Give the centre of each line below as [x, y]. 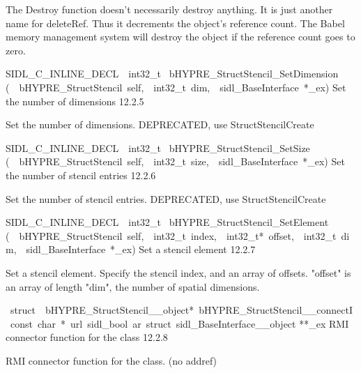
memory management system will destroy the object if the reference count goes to [180, 37]
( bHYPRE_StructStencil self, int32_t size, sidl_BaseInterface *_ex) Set [175, 161]
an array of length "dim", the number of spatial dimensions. [133, 286]
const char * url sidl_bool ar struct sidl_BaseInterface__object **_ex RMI [179, 323]
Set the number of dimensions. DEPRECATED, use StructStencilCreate [160, 124]
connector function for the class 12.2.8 [87, 337]
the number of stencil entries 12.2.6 [81, 175]
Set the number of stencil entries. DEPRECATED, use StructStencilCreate [166, 198]
